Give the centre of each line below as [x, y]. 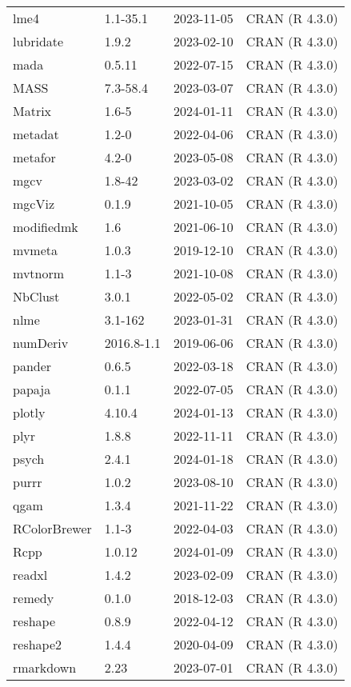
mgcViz [34, 204]
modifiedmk [46, 227]
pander [32, 366]
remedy [34, 598]
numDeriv [41, 343]
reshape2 [38, 644]
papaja [32, 389]
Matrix [32, 111]
